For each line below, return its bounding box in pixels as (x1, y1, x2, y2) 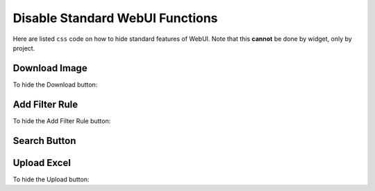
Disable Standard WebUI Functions (12, 10, 218, 26)
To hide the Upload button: (12, 175, 90, 183)
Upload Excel (12, 156, 71, 169)
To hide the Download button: (12, 80, 98, 89)
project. (12, 44, 35, 52)
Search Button (12, 135, 76, 147)
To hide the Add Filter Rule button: (12, 116, 111, 125)
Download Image (12, 62, 87, 74)
